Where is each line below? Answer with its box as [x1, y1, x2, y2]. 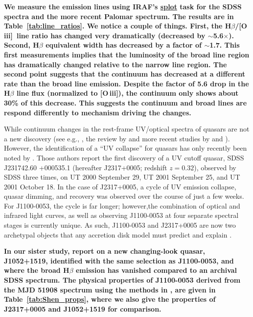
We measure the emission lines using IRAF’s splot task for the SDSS [4, 1, 242, 11]
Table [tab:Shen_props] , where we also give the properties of [4, 294, 216, 304]
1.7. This [209, 40, 240, 50]
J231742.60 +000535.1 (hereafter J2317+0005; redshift [4, 162, 167, 172]
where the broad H [4, 265, 69, 275]
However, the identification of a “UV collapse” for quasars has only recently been [4, 143, 247, 153]
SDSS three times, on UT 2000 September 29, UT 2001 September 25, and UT [4, 172, 240, 182]
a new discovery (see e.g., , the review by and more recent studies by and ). [4, 133, 230, 143]
